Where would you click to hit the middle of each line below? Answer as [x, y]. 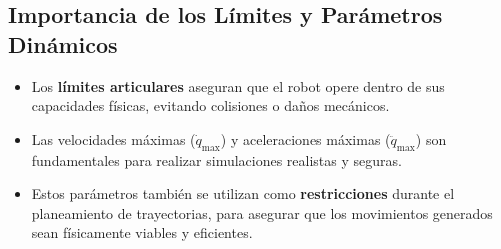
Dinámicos [63, 43]
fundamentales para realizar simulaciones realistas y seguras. [216, 159]
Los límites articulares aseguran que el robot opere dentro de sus [238, 85]
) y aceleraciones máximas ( [305, 138]
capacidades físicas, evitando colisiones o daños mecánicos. [210, 105]
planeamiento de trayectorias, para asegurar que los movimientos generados [262, 212]
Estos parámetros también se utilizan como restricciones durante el [243, 193]
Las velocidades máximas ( [113, 138]
